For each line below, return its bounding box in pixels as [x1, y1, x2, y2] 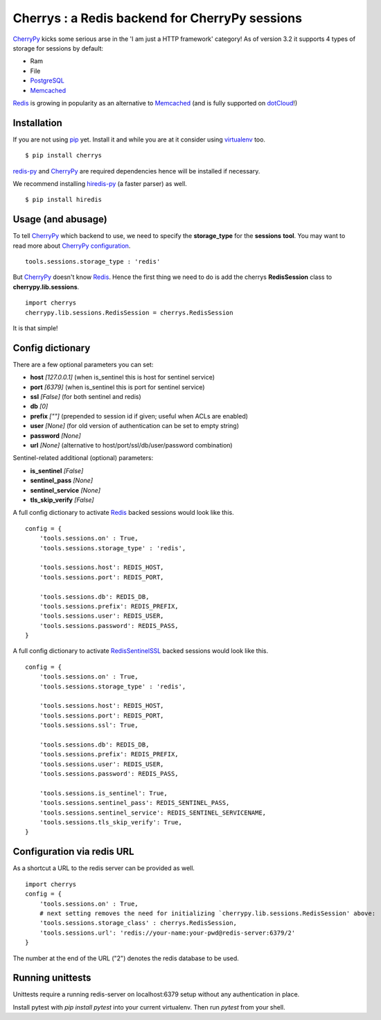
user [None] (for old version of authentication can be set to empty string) [30, 422, 239, 430]
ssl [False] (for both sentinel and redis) [30, 393, 141, 401]
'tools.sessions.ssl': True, [39, 722, 139, 729]
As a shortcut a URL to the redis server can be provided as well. [12, 864, 195, 872]
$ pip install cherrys [25, 151, 103, 160]
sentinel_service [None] [30, 486, 100, 494]
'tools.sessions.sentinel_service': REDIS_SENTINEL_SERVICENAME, [39, 808, 267, 817]
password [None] [30, 431, 81, 440]
